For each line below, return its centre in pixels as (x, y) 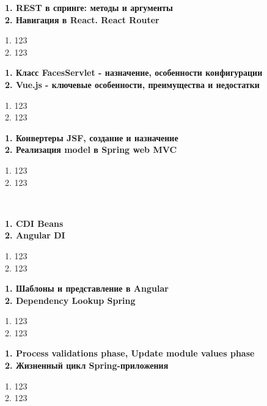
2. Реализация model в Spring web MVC (91, 149)
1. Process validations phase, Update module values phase (130, 353)
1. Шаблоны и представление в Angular (87, 288)
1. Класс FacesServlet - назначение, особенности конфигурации (134, 72)
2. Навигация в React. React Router (82, 19)
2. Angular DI (35, 235)
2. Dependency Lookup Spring (70, 300)
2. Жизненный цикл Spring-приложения (87, 365)
